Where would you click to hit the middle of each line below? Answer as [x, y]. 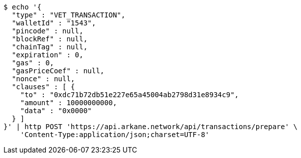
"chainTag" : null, [50, 47]
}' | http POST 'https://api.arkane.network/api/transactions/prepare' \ [151, 127]
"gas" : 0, [33, 63]
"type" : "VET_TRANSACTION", [69, 15]
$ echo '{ [22, 7]
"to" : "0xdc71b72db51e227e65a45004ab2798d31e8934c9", [130, 95]
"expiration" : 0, [48, 55]
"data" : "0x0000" [56, 111]
